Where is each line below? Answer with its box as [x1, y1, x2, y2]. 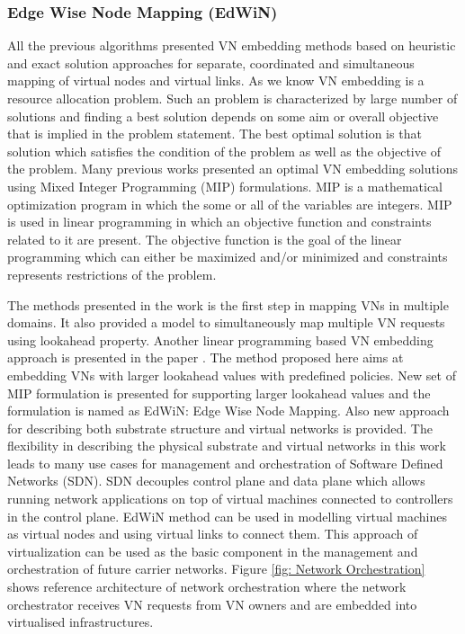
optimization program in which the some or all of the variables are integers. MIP [7, 194, 452, 213]
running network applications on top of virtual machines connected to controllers [7, 489, 453, 508]
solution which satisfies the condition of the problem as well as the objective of [7, 141, 441, 160]
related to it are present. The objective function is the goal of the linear [7, 229, 402, 248]
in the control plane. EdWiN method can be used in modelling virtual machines [7, 506, 447, 525]
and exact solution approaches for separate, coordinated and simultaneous [7, 53, 415, 72]
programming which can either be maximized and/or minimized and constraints [7, 247, 448, 266]
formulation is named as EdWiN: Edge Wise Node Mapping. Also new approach [7, 401, 450, 420]
